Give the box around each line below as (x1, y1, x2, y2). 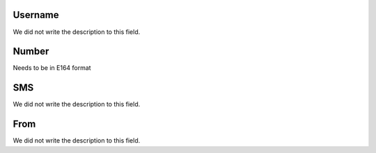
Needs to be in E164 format (13, 64, 91, 72)
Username (13, 9, 59, 21)
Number (13, 46, 49, 57)
